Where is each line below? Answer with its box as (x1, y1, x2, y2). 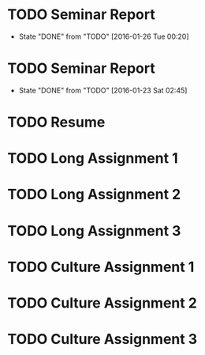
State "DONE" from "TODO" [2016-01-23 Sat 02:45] (18, 85, 188, 95)
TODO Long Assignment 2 (7, 186, 181, 203)
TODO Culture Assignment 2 (7, 294, 198, 312)
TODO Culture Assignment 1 (7, 258, 195, 276)
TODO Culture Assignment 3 (7, 330, 198, 349)
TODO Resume (7, 113, 106, 131)
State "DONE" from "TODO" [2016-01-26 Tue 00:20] (18, 32, 190, 41)
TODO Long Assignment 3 (7, 221, 181, 240)
